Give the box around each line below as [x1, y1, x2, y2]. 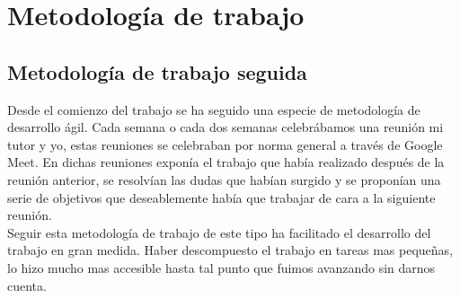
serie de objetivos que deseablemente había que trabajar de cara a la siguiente [7, 188, 436, 206]
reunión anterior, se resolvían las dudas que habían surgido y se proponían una [7, 170, 441, 188]
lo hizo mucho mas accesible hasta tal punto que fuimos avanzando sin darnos [7, 258, 436, 276]
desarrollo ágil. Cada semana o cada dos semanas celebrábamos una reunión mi [7, 118, 444, 136]
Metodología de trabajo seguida [7, 57, 307, 85]
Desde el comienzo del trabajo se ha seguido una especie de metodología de [7, 100, 420, 118]
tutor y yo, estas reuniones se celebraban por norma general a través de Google [7, 135, 443, 153]
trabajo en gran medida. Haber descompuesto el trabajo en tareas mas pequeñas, [7, 241, 454, 259]
